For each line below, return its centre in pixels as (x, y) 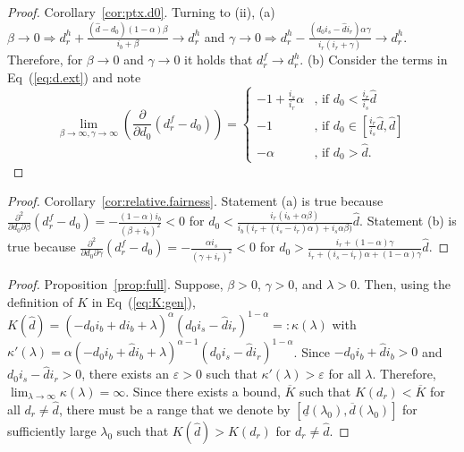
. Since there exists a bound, (203, 391)
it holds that (219, 60)
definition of (40, 301)
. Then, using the (404, 283)
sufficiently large (52, 430)
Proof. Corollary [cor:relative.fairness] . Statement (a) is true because (195, 201)
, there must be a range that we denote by (174, 409)
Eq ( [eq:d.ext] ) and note (74, 77)
